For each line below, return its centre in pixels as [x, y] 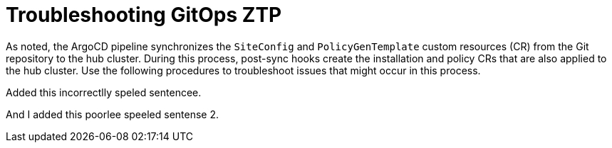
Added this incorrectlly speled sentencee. [104, 92]
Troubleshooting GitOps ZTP [144, 15]
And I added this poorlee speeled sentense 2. [113, 114]
